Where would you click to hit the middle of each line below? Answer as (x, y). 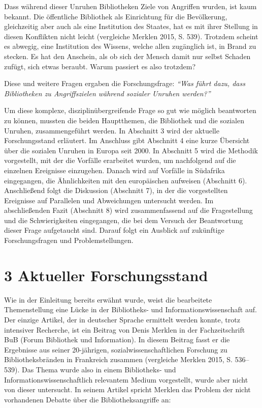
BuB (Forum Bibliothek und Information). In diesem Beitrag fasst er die (117, 339)
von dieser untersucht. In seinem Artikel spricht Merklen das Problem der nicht (127, 389)
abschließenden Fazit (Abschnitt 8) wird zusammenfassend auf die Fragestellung (128, 210)
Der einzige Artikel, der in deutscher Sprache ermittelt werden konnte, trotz (122, 319)
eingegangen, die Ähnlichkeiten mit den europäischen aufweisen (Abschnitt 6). (126, 180)
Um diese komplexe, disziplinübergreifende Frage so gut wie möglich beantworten (130, 110)
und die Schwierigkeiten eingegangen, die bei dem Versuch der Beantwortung (124, 220)
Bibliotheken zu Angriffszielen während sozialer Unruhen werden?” (107, 93)
